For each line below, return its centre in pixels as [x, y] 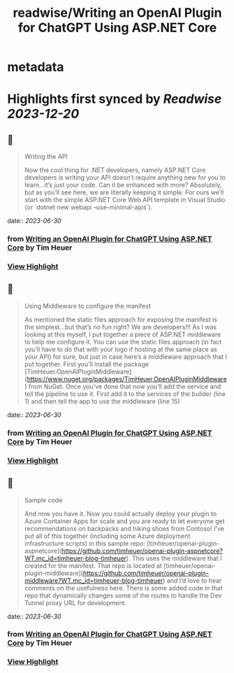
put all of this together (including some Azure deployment [107, 536]
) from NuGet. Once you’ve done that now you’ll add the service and [123, 386]
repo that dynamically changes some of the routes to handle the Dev [123, 595]
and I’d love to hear [194, 580]
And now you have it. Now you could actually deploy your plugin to [120, 513]
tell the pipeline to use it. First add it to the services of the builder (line [125, 394]
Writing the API [46, 157]
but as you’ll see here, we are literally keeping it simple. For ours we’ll [124, 192]
